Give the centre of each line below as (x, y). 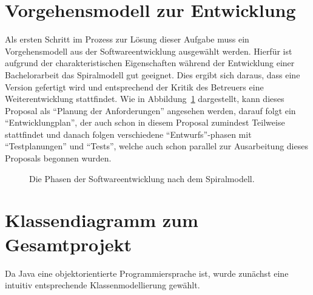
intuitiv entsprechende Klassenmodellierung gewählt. (103, 285)
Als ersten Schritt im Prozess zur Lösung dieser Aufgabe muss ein (127, 39)
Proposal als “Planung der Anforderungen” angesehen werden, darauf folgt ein (150, 110)
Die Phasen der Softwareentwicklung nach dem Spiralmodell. (142, 178)
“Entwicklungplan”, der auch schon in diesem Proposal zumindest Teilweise (145, 122)
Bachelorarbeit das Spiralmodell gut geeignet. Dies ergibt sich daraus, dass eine (153, 74)
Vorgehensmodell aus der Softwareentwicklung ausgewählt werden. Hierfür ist (149, 51)
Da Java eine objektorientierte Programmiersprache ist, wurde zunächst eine (147, 273)
